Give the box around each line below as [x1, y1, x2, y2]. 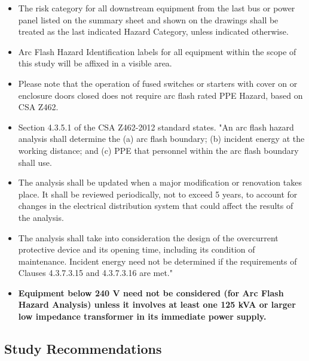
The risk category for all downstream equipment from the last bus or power [18, 2, 295, 14]
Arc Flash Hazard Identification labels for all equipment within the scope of [18, 45, 296, 57]
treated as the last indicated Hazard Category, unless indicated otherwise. [18, 25, 289, 38]
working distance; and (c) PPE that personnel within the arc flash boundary [18, 144, 299, 156]
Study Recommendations [4, 339, 162, 358]
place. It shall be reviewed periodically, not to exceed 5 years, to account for [18, 187, 298, 200]
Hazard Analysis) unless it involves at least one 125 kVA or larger [18, 298, 296, 311]
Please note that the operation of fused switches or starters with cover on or [18, 77, 298, 89]
